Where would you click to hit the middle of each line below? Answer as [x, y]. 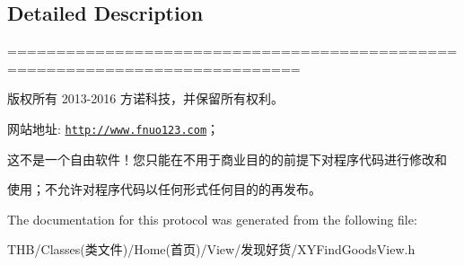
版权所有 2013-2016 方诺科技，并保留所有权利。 [145, 98]
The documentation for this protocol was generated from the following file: [212, 219]
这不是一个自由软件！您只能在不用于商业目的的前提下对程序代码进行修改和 [227, 159]
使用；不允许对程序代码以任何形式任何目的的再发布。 [164, 189]
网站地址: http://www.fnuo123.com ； [114, 128]
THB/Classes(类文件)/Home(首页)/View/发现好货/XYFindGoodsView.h [211, 249]
